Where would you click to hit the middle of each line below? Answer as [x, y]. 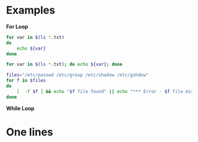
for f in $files [26, 81]
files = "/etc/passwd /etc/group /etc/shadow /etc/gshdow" [77, 75]
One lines [30, 132]
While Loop [20, 108]
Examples [31, 10]
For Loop [17, 27]
